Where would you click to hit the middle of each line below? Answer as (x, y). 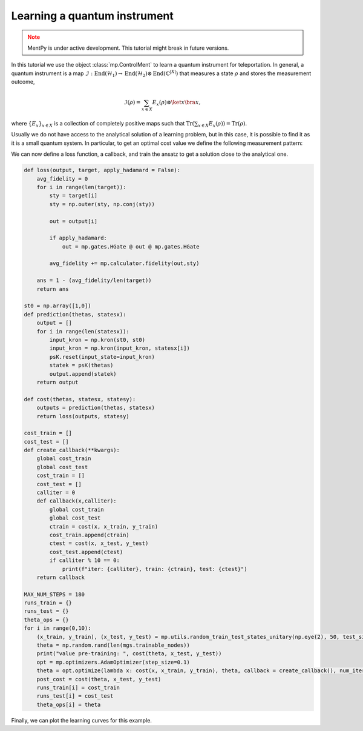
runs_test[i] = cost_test (75, 696)
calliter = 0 (56, 493)
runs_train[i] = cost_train (78, 688)
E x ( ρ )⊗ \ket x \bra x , (176, 103)
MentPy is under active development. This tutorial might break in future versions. (128, 48)
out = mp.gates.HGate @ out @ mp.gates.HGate (131, 246)
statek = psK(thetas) (81, 365)
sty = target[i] (74, 196)
